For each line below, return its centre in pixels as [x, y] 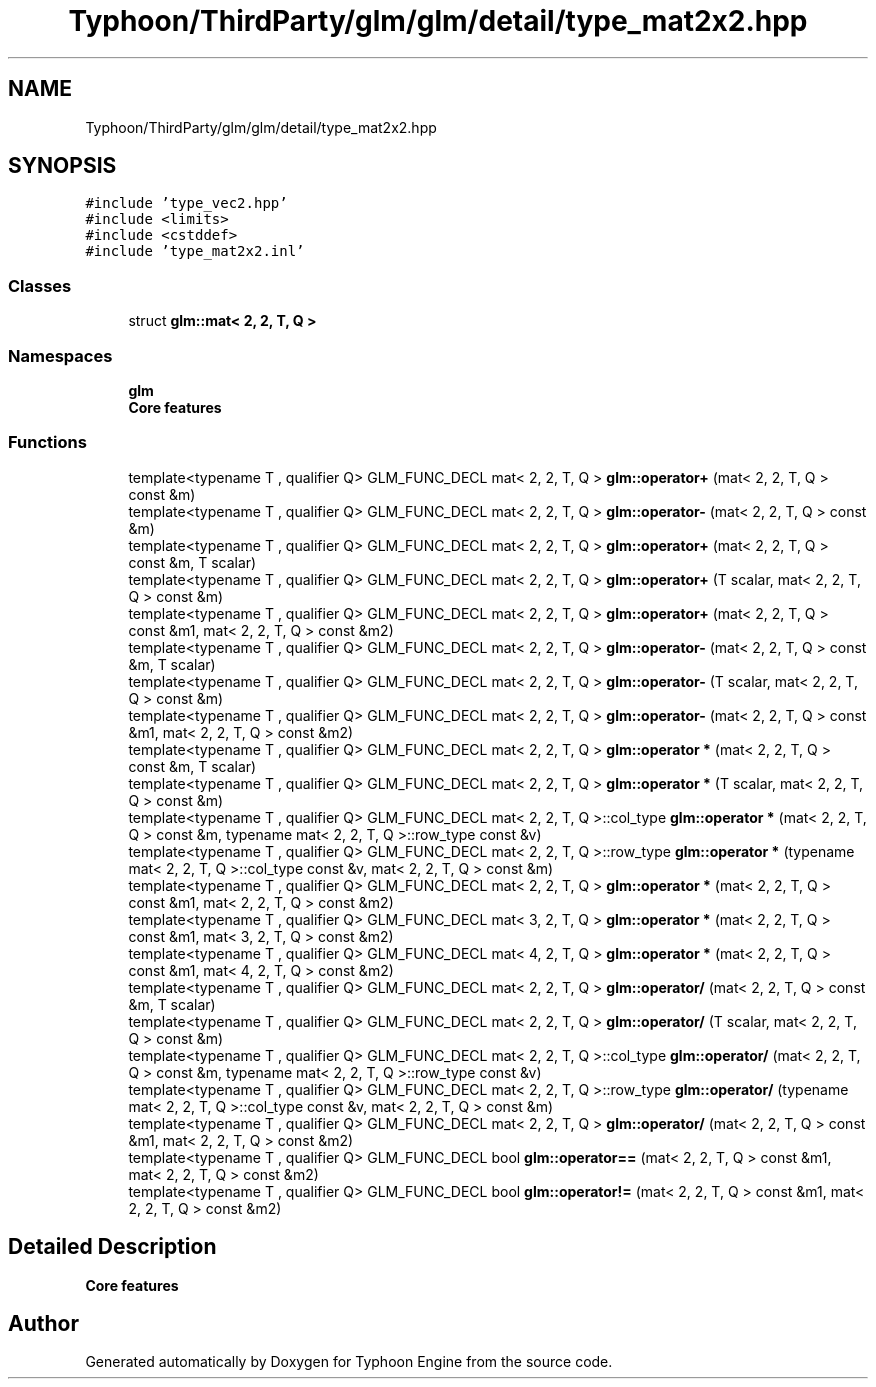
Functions [47, 442]
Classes [40, 285]
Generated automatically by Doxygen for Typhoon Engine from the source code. [349, 1362]
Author [43, 1323]
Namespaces [60, 355]
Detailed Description [112, 1247]
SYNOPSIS [62, 166]
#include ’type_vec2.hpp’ [186, 203]
